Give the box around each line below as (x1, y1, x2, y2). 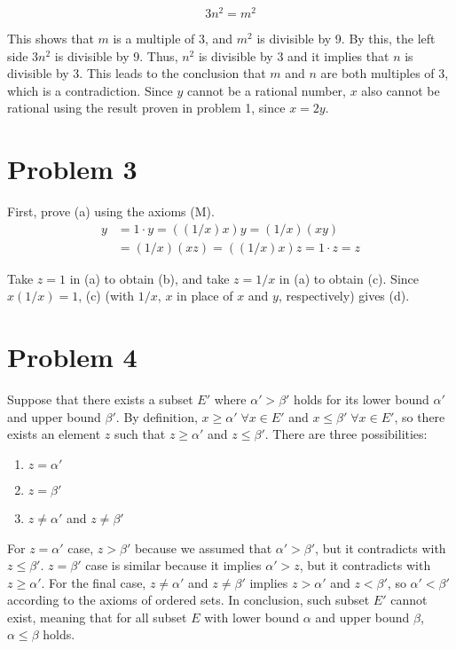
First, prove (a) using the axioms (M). (7, 202, 215, 221)
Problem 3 (7, 151, 138, 187)
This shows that (7, 29, 94, 48)
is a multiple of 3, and (113, 29, 233, 48)
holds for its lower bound (294, 390, 429, 409)
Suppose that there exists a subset (7, 390, 193, 409)
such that (114, 425, 166, 443)
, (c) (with (78, 286, 135, 305)
